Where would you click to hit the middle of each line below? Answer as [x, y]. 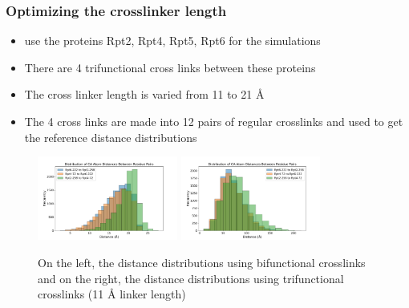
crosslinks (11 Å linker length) [112, 294]
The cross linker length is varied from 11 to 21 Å [144, 94]
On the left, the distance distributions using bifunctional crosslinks [202, 262]
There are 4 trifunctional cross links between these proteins [170, 67]
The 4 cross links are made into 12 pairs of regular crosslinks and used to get [214, 121]
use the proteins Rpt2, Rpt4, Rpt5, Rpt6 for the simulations [172, 41]
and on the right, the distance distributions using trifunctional [191, 278]
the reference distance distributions [111, 137]
